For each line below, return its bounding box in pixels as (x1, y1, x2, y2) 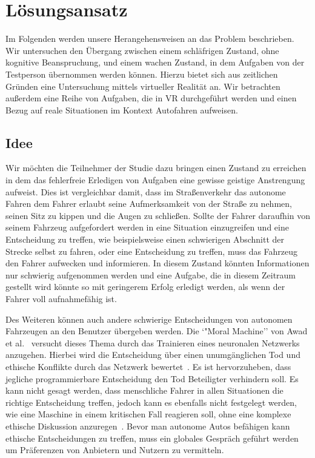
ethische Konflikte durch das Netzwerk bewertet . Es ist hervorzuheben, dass (5, 360, 291, 372)
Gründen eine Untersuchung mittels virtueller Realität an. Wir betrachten (5, 79, 280, 92)
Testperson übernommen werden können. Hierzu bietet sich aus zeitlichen (5, 67, 278, 80)
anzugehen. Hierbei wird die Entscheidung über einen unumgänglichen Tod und (5, 348, 300, 361)
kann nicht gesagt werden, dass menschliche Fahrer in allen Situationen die (5, 384, 283, 397)
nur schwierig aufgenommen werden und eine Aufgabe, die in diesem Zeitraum (5, 268, 296, 281)
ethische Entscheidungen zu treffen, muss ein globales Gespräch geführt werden (5, 431, 299, 444)
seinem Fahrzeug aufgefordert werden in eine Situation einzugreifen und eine (5, 221, 289, 234)
